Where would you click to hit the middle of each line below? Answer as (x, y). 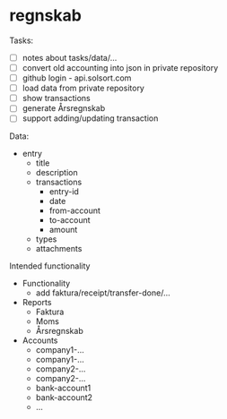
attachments (59, 249)
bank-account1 (63, 388)
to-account (70, 220)
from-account (75, 210)
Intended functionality (50, 266)
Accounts (40, 340)
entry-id (64, 192)
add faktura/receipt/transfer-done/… (103, 293)
